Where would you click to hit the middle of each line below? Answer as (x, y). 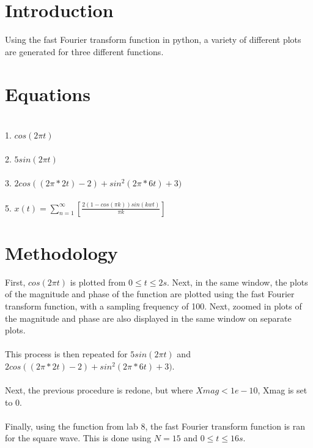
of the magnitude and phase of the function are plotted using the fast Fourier (150, 294)
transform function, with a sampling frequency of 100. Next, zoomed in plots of (153, 306)
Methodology (61, 252)
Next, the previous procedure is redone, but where (99, 390)
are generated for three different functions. (84, 51)
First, (15, 282)
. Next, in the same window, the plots (238, 282)
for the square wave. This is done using (78, 438)
